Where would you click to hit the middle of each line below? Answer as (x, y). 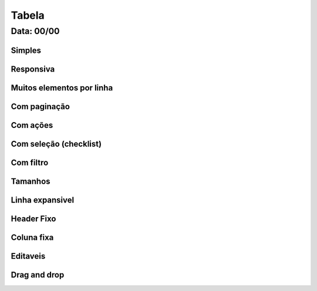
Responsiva (33, 69)
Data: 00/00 (35, 31)
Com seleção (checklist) (56, 144)
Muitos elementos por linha (62, 88)
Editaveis (28, 256)
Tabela (28, 15)
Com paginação (41, 106)
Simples (26, 50)
